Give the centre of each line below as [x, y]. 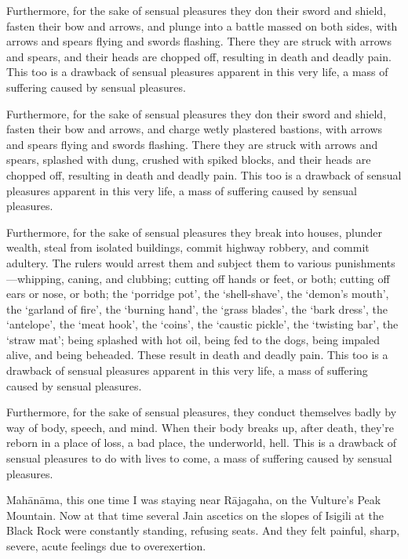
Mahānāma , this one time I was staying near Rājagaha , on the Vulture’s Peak [194, 500]
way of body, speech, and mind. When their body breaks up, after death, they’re [200, 427]
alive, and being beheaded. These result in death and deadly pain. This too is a [197, 355]
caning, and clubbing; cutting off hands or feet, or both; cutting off [229, 278]
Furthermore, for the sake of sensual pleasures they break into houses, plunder [194, 232]
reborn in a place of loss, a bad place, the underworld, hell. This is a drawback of [202, 443]
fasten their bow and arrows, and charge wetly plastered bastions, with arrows [195, 129]
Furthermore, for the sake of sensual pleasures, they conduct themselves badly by [202, 412]
